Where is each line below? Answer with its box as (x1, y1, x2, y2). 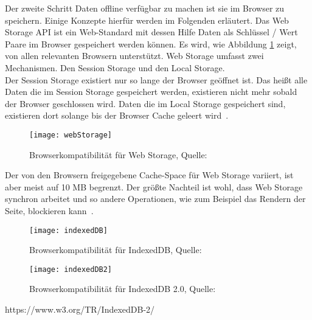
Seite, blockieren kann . (5, 204, 94, 217)
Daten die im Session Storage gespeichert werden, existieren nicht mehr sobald (5, 85, 297, 98)
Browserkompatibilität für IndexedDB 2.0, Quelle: (29, 282, 216, 295)
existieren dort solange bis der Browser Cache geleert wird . (5, 109, 229, 122)
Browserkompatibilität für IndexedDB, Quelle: (29, 243, 202, 256)
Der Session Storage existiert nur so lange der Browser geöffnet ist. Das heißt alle (5, 73, 308, 86)
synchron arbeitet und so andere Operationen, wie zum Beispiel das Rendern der (5, 192, 306, 205)
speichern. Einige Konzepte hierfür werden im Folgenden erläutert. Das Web (5, 13, 289, 26)
